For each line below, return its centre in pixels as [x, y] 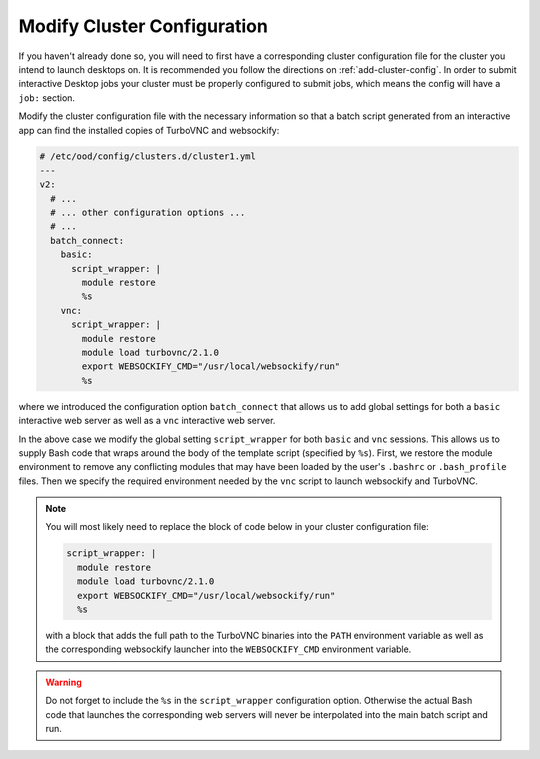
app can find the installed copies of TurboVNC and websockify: [149, 130]
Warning [63, 682]
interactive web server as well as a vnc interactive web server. [147, 421]
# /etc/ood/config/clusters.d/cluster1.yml [148, 156]
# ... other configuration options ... [148, 213]
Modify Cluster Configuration [143, 26]
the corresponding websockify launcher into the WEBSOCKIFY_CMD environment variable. [228, 649]
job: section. [46, 97]
